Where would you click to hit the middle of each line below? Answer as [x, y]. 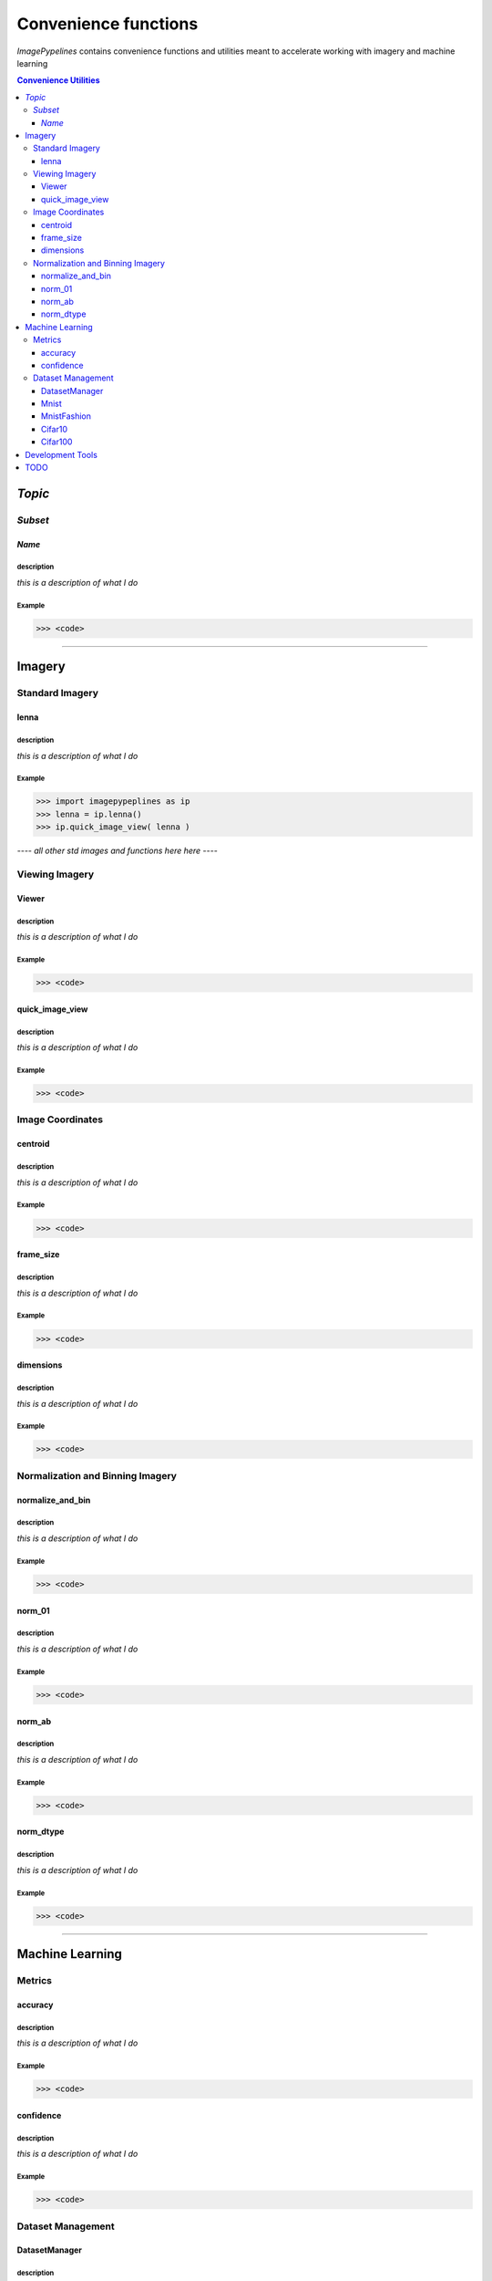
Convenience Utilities [58, 80]
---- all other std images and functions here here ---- [117, 851]
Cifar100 [57, 442]
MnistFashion [66, 416]
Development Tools [61, 454]
